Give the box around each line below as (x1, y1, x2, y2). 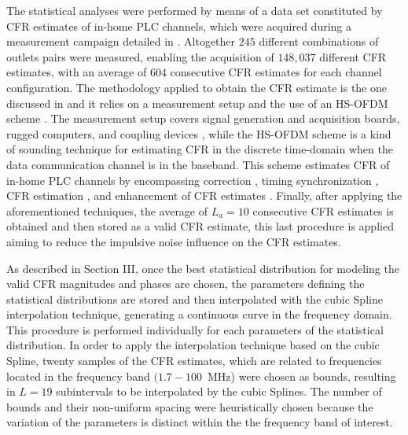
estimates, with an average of (6, 64, 147, 80)
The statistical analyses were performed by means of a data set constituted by (6, 2, 383, 18)
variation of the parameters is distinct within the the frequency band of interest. (6, 414, 393, 430)
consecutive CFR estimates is (252, 202, 394, 219)
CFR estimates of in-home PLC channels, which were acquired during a (6, 17, 352, 34)
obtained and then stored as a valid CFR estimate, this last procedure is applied (6, 218, 394, 234)
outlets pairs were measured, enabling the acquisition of (6, 48, 274, 65)
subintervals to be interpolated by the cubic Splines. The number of (56, 383, 382, 400)
